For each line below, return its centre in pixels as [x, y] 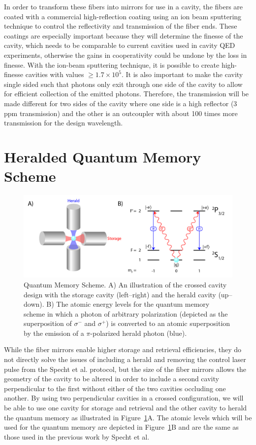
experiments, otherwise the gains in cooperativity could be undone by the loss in [126, 55]
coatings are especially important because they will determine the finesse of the [124, 35]
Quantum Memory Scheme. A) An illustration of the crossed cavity [125, 284]
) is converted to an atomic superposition [168, 323]
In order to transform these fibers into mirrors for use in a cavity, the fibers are [124, 6]
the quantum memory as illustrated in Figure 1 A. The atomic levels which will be [128, 417]
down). [34, 304]
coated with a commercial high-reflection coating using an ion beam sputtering [123, 16]
